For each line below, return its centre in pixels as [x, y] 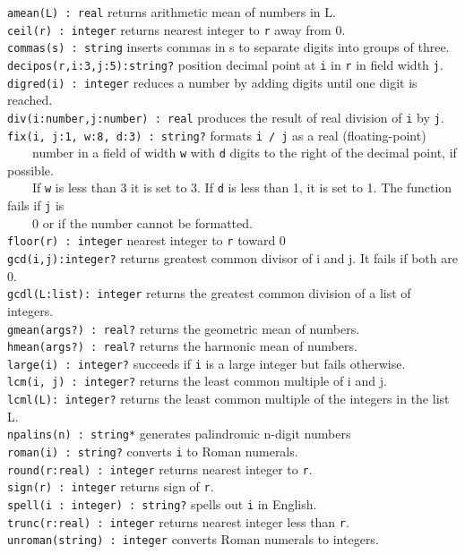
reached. [30, 100]
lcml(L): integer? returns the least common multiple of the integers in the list [228, 399]
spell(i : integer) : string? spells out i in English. [162, 504]
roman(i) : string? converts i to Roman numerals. [153, 452]
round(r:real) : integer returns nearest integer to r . [160, 469]
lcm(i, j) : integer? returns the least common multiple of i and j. [197, 381]
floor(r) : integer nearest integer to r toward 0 [146, 240]
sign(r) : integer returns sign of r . [111, 486]
